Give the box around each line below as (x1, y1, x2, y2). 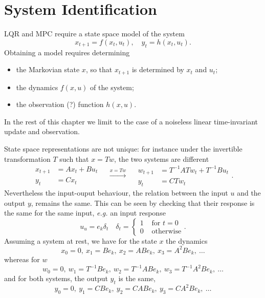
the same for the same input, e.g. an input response (4, 207, 166, 218)
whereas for (4, 254, 40, 265)
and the (237, 187, 261, 198)
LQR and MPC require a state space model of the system (4, 28, 185, 39)
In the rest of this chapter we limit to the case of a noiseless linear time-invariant (4, 116, 258, 126)
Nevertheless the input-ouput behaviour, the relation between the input (4, 187, 228, 198)
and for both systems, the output (4, 272, 108, 283)
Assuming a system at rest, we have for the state (4, 235, 157, 246)
